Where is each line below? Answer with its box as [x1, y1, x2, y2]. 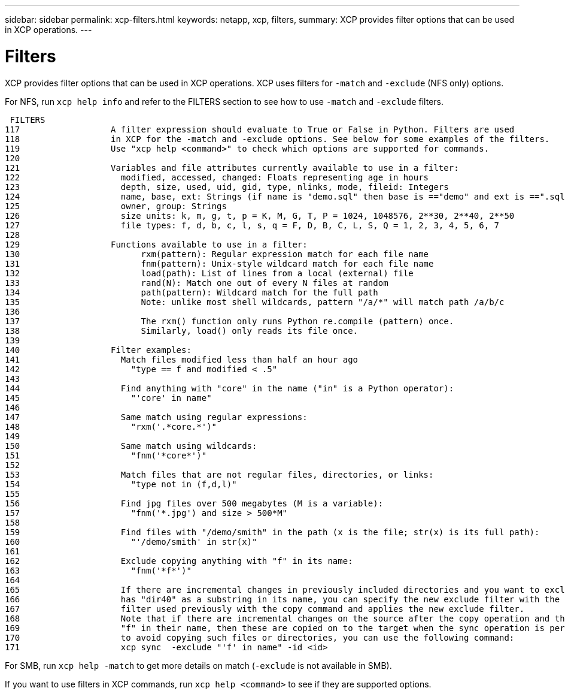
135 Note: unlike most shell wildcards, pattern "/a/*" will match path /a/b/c [5, 297, 505, 307]
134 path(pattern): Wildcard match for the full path [5, 287, 378, 297]
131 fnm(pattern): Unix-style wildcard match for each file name [5, 258, 434, 268]
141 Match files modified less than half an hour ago [5, 354, 359, 364]
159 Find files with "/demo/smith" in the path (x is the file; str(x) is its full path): [5, 527, 540, 537]
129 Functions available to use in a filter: [5, 239, 308, 249]
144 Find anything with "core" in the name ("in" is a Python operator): [5, 383, 454, 393]
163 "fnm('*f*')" [5, 565, 192, 575]
